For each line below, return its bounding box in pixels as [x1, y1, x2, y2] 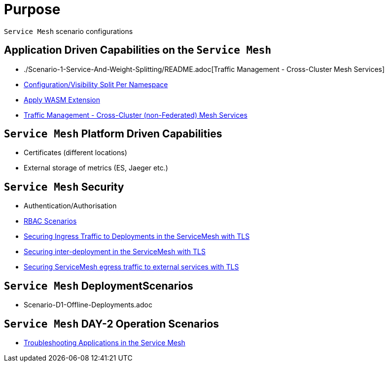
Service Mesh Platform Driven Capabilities [4, 128, 222, 140]
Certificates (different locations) [24, 148, 127, 157]
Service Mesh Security [4, 180, 124, 193]
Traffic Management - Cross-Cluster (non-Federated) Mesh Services [24, 110, 247, 119]
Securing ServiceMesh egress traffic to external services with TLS [24, 263, 239, 271]
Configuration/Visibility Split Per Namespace [24, 80, 168, 89]
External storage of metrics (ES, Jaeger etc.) [24, 164, 168, 172]
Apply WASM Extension [24, 95, 100, 104]
